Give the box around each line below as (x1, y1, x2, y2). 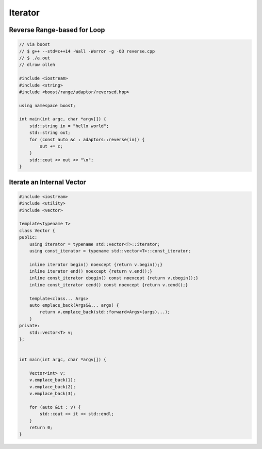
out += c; (39, 144, 63, 149)
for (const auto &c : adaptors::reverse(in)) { (29, 136, 145, 142)
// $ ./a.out (19, 55, 50, 61)
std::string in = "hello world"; (29, 123, 109, 129)
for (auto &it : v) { (29, 404, 81, 410)
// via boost (19, 42, 50, 47)
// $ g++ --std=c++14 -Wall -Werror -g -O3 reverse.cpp (19, 49, 155, 54)
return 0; (29, 425, 53, 431)
